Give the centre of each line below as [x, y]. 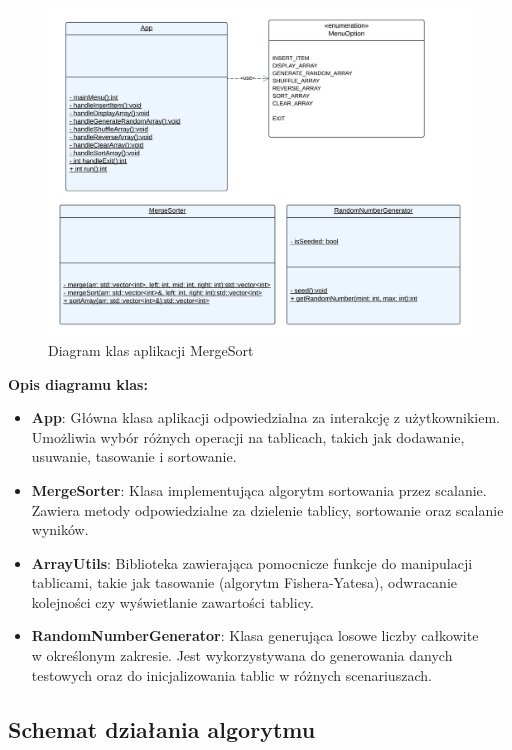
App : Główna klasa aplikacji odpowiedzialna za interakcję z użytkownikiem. [266, 417]
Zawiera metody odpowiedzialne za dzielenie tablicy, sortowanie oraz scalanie [267, 509]
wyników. [60, 529]
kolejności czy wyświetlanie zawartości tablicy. [172, 601]
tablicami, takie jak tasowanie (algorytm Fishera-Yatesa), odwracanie [244, 582]
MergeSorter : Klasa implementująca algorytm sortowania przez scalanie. [259, 489]
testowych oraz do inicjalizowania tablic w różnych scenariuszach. [231, 674]
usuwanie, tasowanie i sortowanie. [134, 456]
